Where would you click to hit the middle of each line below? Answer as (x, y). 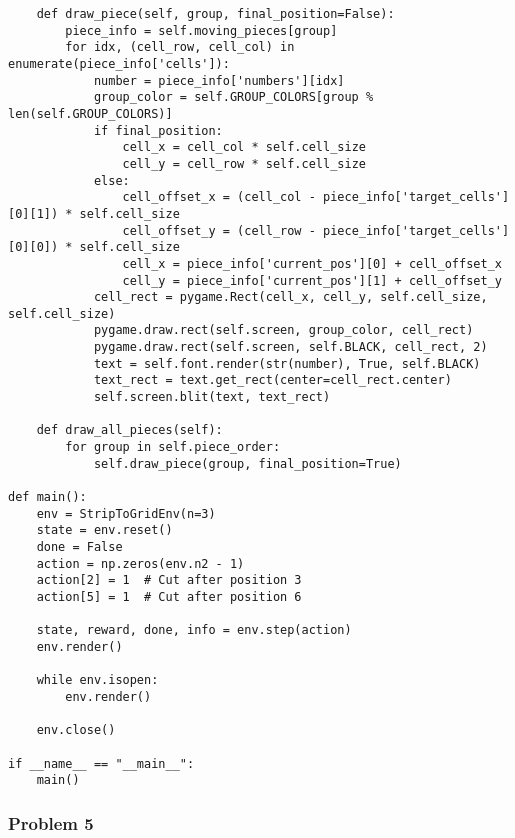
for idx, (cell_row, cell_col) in (180, 47)
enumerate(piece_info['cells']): (119, 63)
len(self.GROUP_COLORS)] (90, 113)
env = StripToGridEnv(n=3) (126, 513)
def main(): (47, 497)
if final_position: (158, 130)
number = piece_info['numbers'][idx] (219, 80)
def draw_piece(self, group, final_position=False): (215, 14)
